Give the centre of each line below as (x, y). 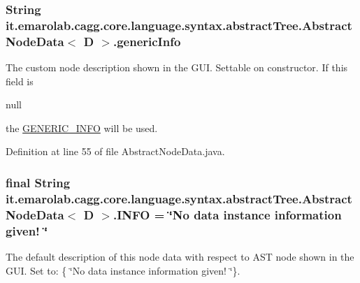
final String (38, 182)
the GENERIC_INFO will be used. (82, 128)
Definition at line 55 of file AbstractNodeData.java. (115, 151)
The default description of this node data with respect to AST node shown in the (180, 257)
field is (20, 81)
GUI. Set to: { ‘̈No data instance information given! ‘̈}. (123, 270)
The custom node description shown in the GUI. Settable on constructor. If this (177, 67)
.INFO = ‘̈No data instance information (227, 214)
